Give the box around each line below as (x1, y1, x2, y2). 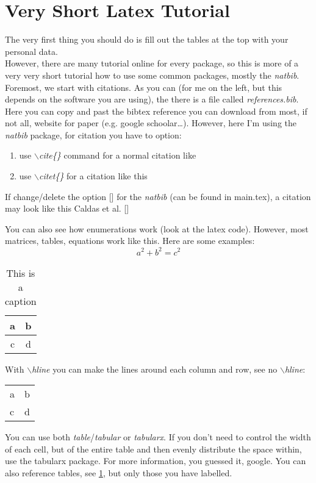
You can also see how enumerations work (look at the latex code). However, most (5, 222, 309, 235)
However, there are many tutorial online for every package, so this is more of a (5, 57, 299, 70)
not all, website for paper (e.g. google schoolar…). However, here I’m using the (5, 116, 297, 129)
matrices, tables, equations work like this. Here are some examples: (5, 234, 255, 247)
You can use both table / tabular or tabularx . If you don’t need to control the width (5, 431, 311, 443)
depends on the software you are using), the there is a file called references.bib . (5, 93, 299, 106)
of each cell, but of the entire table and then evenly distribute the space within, (5, 442, 302, 455)
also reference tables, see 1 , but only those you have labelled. (5, 466, 232, 479)
